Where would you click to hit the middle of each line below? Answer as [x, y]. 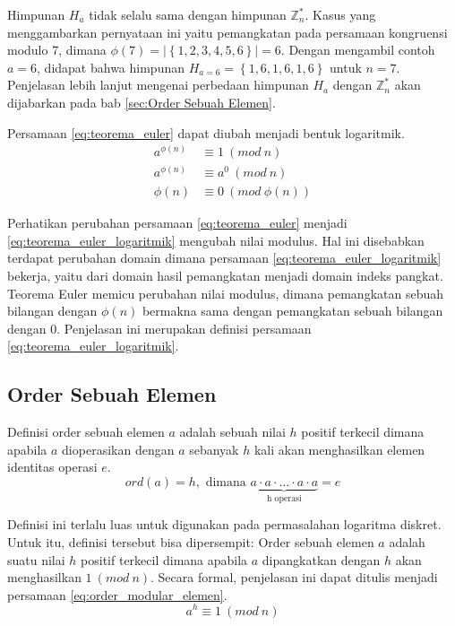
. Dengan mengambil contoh [358, 50]
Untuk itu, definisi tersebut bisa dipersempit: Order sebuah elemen [191, 542]
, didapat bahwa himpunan [111, 67]
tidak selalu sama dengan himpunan [188, 14]
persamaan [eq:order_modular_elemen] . [117, 594]
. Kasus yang [340, 14]
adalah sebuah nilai [232, 432]
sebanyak [214, 449]
